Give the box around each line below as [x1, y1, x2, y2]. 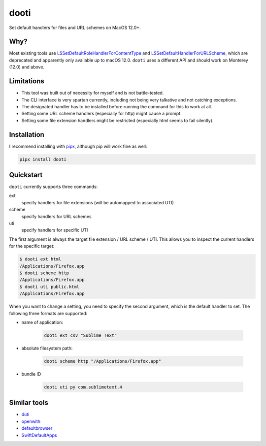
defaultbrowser [21, 425, 53, 431]
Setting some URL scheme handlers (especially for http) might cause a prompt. [21, 111, 182, 117]
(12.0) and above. [9, 64, 44, 70]
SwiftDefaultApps [21, 432, 57, 438]
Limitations [9, 77, 44, 86]
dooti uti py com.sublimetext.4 [44, 384, 123, 390]
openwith [21, 418, 41, 424]
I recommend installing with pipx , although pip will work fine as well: [9, 143, 147, 149]
